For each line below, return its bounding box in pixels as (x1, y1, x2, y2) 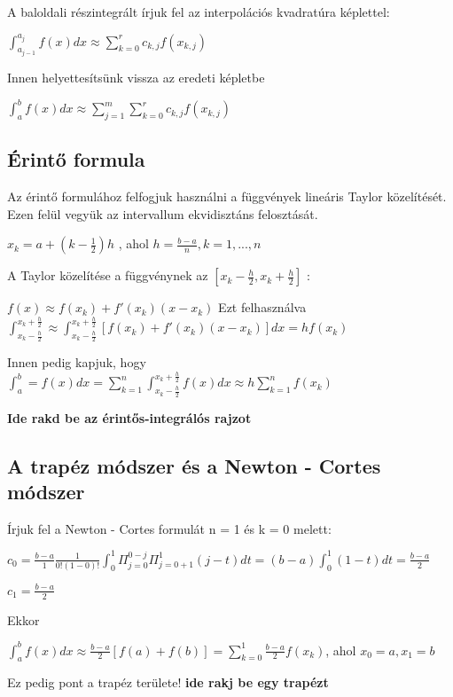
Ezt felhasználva (218, 298, 307, 317)
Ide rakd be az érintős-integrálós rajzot (7, 408, 252, 427)
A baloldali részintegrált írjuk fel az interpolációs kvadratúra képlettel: (7, 3, 390, 20)
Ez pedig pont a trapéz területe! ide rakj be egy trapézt (7, 673, 329, 692)
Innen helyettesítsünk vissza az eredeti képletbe (7, 68, 265, 87)
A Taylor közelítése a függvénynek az (7, 266, 208, 285)
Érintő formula (7, 145, 145, 173)
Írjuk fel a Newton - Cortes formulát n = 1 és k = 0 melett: (7, 519, 332, 537)
